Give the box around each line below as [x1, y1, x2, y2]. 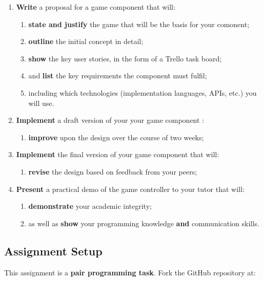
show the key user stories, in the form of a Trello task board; [28, 53, 222, 63]
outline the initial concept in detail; [28, 36, 144, 47]
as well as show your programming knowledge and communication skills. [28, 218, 259, 228]
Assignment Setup [4, 243, 103, 258]
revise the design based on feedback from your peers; [28, 166, 197, 177]
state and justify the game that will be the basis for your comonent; [28, 18, 250, 29]
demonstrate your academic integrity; [28, 201, 152, 211]
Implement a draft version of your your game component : [16, 115, 205, 125]
